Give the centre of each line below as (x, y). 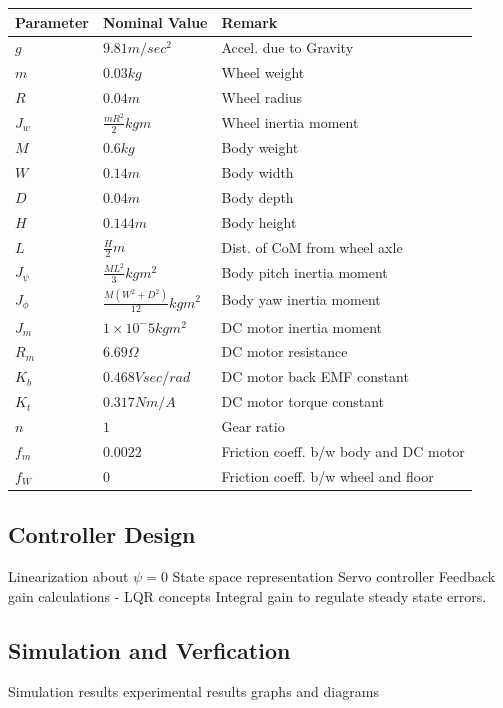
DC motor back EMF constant (315, 376)
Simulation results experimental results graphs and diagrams (193, 691)
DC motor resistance (284, 351)
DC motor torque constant (302, 401)
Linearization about (68, 575)
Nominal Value (155, 21)
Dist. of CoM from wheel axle (312, 246)
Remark (249, 21)
